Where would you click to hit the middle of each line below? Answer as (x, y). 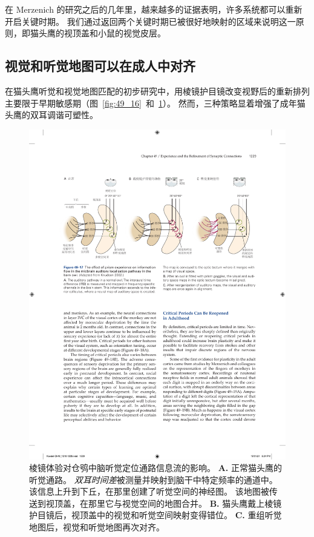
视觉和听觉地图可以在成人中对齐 (100, 66)
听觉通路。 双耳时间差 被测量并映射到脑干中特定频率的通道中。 (153, 479)
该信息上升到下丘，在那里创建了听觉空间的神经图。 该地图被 (149, 491)
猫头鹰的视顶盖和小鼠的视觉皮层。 (98, 33)
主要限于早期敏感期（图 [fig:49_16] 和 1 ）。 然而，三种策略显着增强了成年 (151, 103)
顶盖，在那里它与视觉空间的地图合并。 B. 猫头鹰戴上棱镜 (168, 503)
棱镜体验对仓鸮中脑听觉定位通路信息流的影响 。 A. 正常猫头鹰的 (155, 468)
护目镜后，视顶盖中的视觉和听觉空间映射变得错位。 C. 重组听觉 (155, 515)
